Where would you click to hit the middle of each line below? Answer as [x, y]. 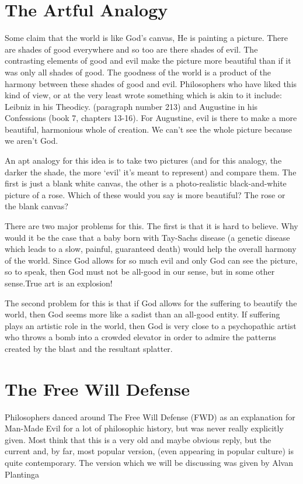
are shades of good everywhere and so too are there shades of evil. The [131, 49]
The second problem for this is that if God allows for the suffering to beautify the [151, 302]
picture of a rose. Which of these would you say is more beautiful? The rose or [145, 194]
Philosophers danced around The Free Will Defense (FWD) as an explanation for [150, 416]
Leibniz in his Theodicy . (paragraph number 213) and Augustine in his [131, 106]
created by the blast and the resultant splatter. [89, 348]
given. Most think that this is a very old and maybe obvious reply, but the [138, 439]
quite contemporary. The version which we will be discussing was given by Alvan [149, 463]
